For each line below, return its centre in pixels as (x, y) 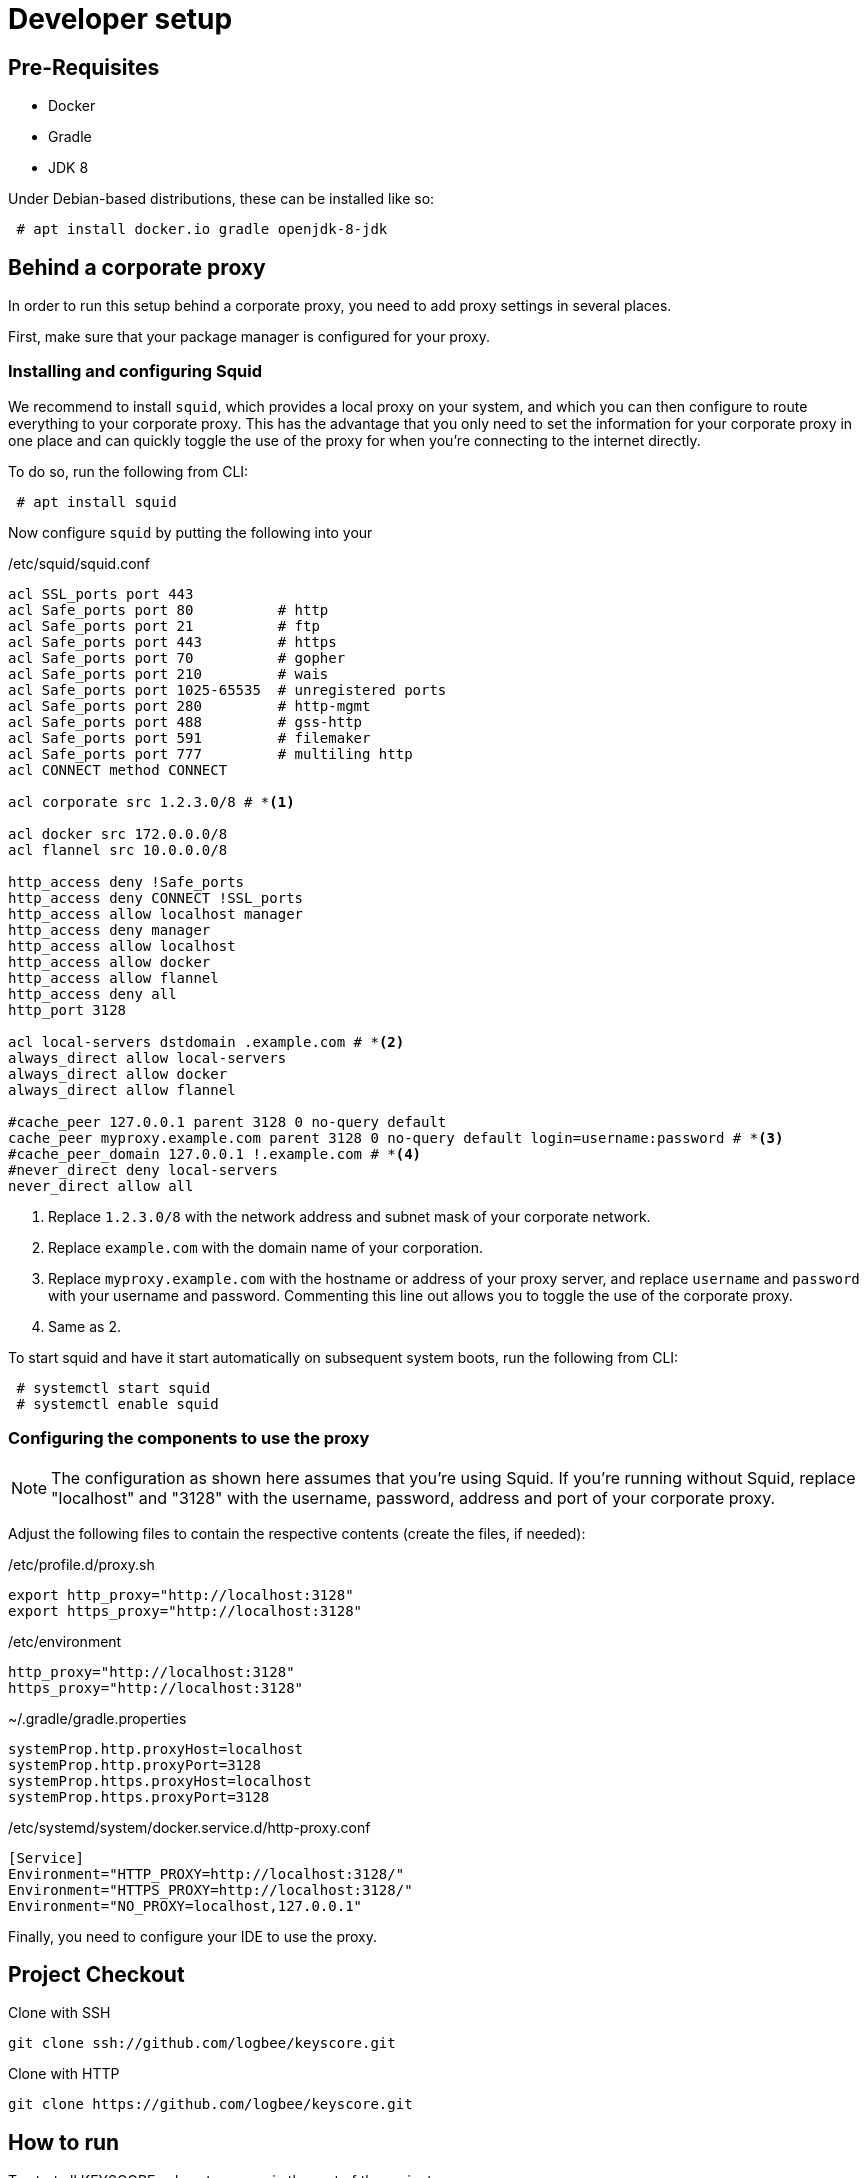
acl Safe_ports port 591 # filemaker (189, 737)
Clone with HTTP (64, 2074)
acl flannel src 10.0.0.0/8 (118, 849)
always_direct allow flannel (122, 1089)
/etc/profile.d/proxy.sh (81, 1564)
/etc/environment (65, 1641)
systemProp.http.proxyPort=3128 (134, 1764)
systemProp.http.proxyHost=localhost (156, 1748)
